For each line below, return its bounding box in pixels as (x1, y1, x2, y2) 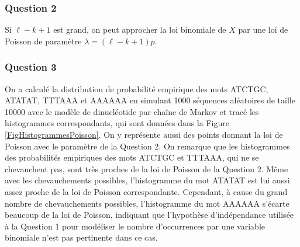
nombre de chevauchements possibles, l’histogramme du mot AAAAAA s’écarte (5, 197, 289, 209)
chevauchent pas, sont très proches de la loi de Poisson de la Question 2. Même (5, 162, 288, 175)
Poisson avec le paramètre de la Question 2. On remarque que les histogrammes (5, 140, 290, 152)
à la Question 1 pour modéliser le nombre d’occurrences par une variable (5, 220, 265, 232)
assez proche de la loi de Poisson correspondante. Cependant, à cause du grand (5, 185, 288, 197)
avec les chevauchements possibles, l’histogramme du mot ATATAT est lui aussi (5, 174, 290, 186)
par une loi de (238, 23, 288, 36)
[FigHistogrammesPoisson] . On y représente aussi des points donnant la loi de (5, 128, 283, 140)
